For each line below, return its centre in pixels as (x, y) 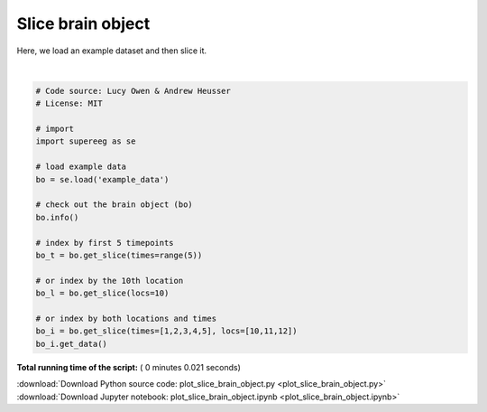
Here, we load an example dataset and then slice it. (112, 51)
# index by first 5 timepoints (105, 243)
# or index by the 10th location (110, 281)
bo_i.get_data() (72, 344)
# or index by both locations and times (126, 318)
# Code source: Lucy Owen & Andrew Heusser (133, 91)
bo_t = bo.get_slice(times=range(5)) (119, 255)
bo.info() (57, 217)
